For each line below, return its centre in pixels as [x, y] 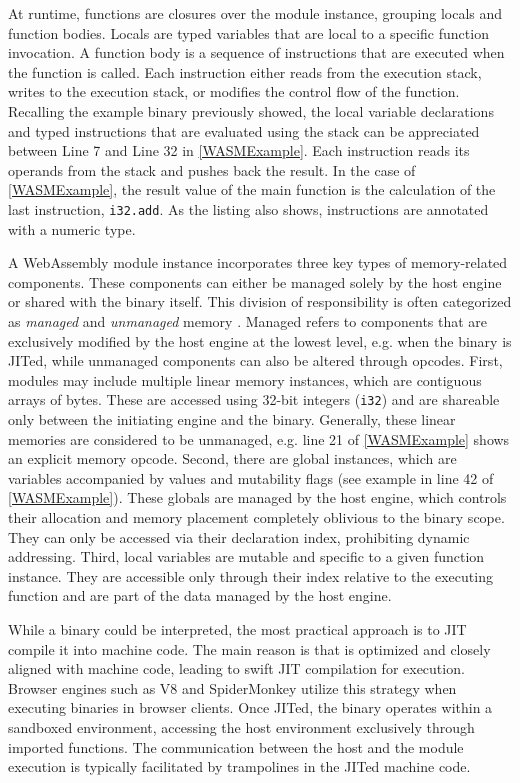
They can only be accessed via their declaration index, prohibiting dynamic [239, 536]
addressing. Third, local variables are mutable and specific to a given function [246, 556]
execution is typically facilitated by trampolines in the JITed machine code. [239, 766]
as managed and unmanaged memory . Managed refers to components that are [248, 320]
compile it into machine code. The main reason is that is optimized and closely [249, 648]
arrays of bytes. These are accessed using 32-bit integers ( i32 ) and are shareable [254, 399]
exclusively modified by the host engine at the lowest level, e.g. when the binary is [260, 340]
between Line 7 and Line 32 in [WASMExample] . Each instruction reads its [239, 150]
